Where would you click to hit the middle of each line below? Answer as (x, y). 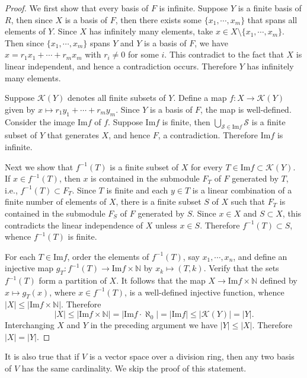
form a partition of (73, 280)
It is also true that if (42, 356)
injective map (29, 268)
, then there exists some (158, 19)
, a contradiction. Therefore (208, 135)
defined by (279, 280)
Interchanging (30, 325)
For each (20, 256)
